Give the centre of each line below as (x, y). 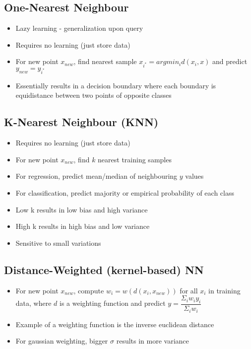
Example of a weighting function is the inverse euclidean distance (115, 324)
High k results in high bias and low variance (83, 226)
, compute (89, 290)
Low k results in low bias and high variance (82, 209)
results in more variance (153, 341)
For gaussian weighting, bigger (62, 341)
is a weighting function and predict (113, 303)
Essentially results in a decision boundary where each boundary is (116, 85)
